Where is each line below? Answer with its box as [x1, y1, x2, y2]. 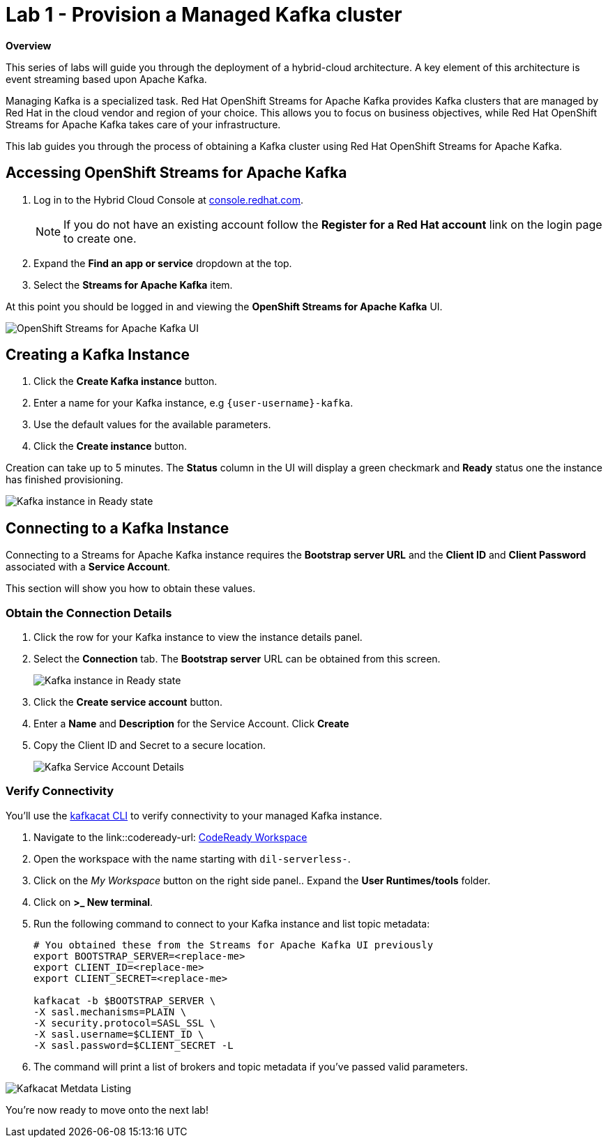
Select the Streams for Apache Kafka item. [33, 278, 233, 291]
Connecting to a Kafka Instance [6, 519, 229, 537]
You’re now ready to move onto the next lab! [6, 1103, 208, 1116]
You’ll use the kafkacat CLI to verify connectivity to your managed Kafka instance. [6, 809, 383, 822]
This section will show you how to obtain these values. [6, 582, 256, 595]
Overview [6, 39, 52, 52]
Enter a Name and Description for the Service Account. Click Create [33, 718, 349, 730]
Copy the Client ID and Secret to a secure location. [33, 739, 266, 752]
